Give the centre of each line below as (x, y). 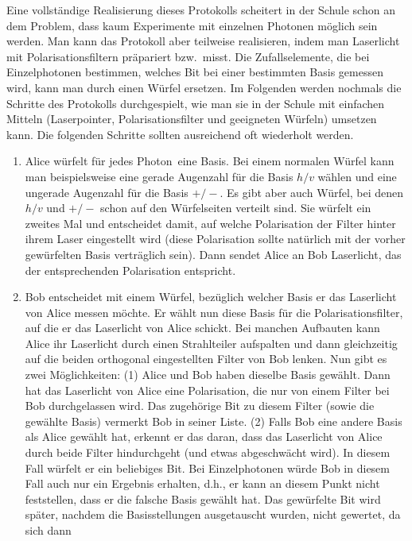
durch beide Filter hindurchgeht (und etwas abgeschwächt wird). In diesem (208, 452)
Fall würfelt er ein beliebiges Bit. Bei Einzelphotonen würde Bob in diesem (207, 468)
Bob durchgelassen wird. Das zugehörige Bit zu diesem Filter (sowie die (200, 406)
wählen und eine (357, 176)
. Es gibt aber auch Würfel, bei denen (312, 192)
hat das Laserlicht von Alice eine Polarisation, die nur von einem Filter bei (207, 390)
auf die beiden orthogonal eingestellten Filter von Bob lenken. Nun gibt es (206, 359)
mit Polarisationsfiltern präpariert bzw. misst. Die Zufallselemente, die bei (188, 56)
